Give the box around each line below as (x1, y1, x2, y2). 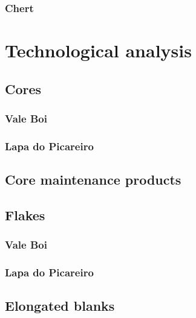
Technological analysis (5, 38, 192, 63)
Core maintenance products (5, 170, 181, 189)
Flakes (5, 205, 45, 224)
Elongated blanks (5, 296, 115, 315)
